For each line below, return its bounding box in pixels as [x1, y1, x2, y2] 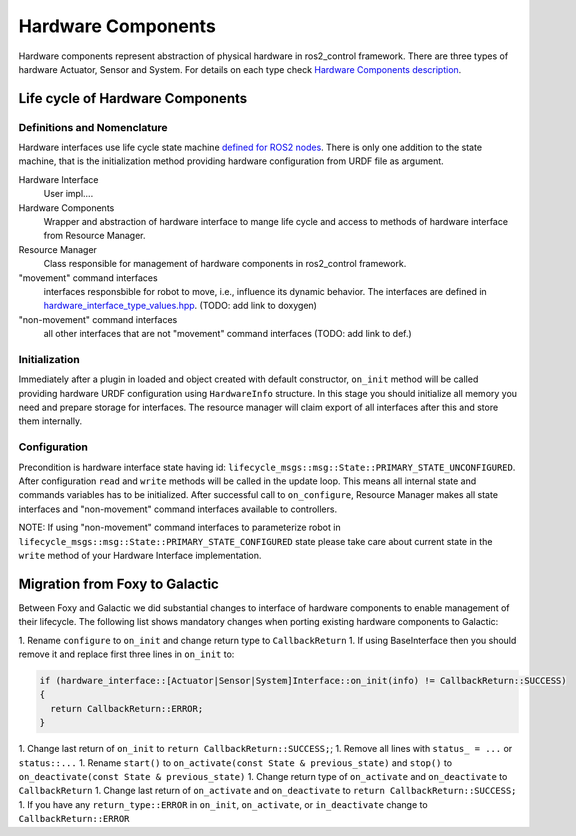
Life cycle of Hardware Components [18, 90, 248, 107]
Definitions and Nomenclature [18, 120, 168, 134]
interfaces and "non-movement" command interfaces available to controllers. [18, 503, 338, 515]
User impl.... [43, 188, 94, 200]
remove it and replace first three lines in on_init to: [18, 648, 235, 660]
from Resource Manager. [43, 230, 146, 242]
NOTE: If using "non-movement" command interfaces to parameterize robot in [18, 521, 341, 534]
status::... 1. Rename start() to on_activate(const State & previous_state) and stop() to [18, 756, 453, 769]
